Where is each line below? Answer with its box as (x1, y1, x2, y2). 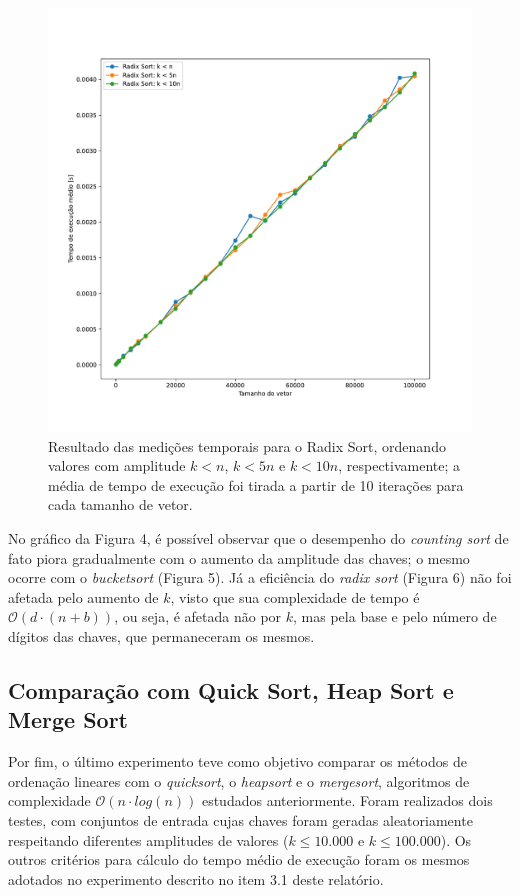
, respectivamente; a (338, 455, 461, 476)
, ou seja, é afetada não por (114, 606, 282, 627)
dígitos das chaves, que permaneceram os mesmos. (8, 625, 315, 646)
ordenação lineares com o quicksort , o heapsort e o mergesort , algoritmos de (8, 770, 470, 791)
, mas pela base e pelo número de (293, 606, 497, 627)
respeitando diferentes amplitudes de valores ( (8, 829, 289, 850)
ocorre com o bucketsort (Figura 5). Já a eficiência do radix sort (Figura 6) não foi (8, 567, 512, 588)
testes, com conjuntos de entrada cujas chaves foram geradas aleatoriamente (8, 809, 473, 830)
